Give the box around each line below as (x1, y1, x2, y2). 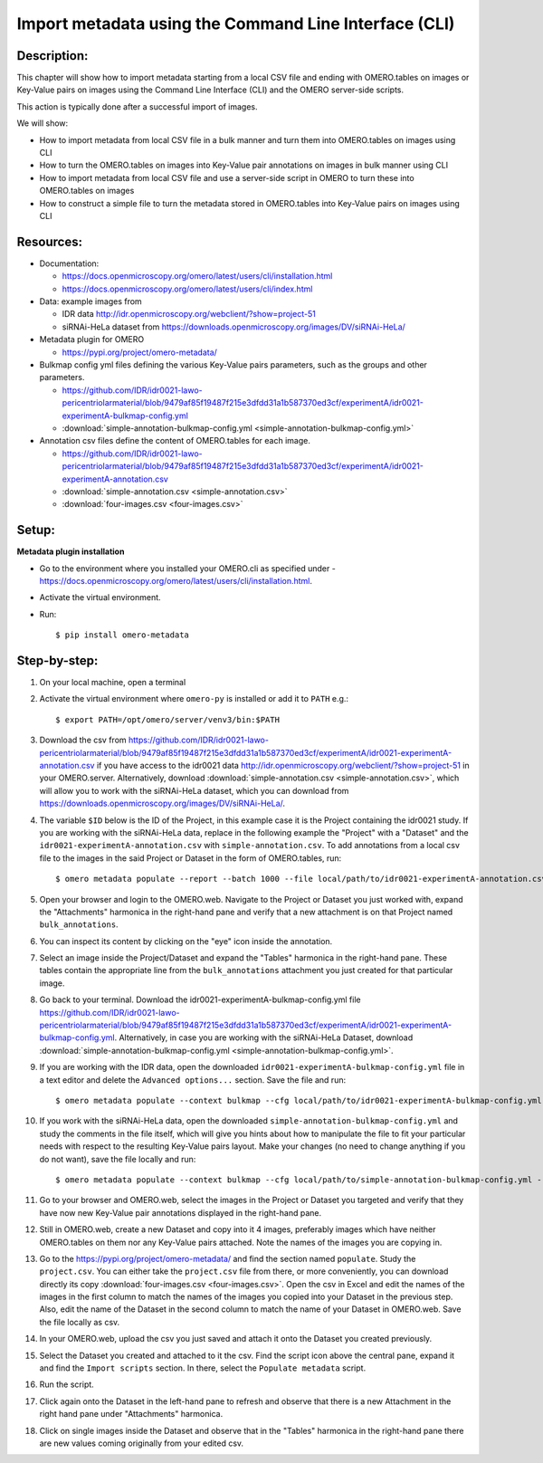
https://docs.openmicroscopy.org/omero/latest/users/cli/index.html (62, 283, 313, 294)
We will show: (16, 118, 69, 129)
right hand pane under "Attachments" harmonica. (39, 1409, 224, 1420)
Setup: (16, 522, 56, 538)
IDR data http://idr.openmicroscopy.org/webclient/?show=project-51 (62, 309, 316, 320)
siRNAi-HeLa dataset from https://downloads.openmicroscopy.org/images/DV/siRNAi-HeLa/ (62, 321, 406, 332)
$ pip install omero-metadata (55, 630, 190, 640)
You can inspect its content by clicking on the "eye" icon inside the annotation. (39, 935, 333, 946)
